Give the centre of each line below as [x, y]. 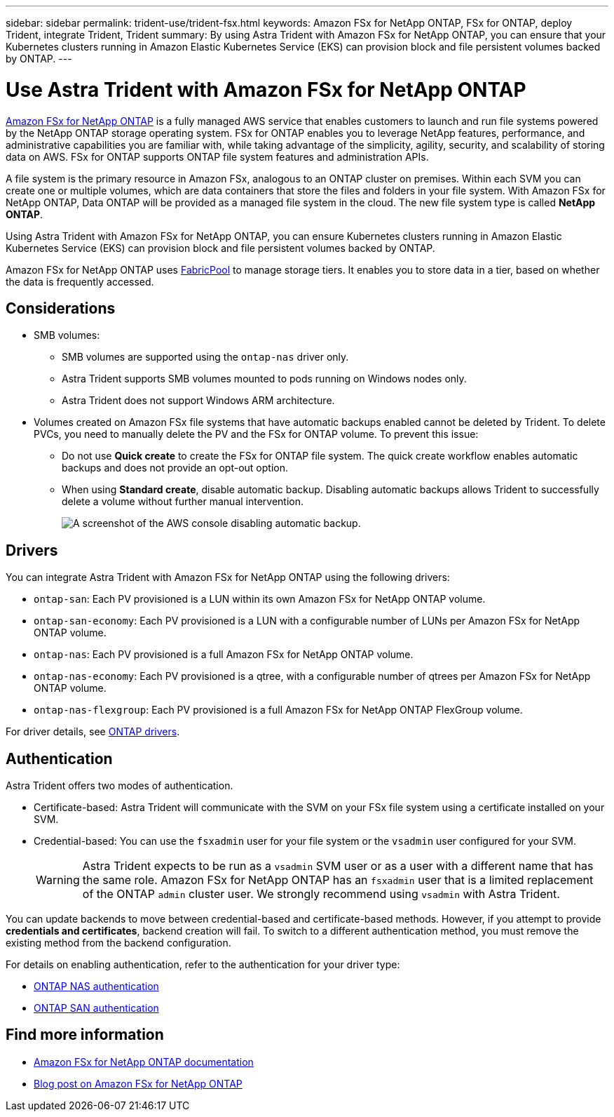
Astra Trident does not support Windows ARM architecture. [198, 401]
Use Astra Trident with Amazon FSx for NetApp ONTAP [266, 89]
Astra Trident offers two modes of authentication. [120, 786]
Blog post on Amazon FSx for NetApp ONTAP [138, 1083]
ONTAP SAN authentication [96, 1008]
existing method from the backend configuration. [118, 943]
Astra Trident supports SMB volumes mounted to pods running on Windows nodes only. [264, 379]
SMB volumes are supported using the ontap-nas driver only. [205, 357]
